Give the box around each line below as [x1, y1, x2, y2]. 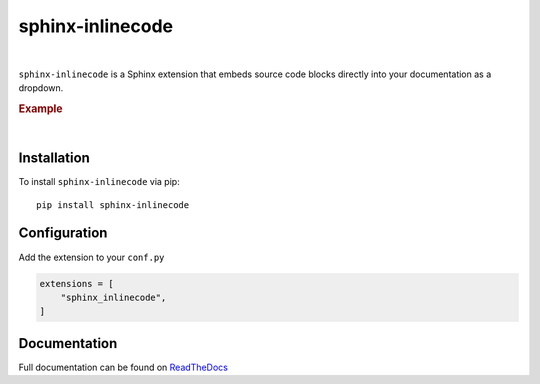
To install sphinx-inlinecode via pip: [18, 176, 180, 188]
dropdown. [18, 82, 64, 94]
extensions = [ [39, 278, 114, 289]
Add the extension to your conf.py [18, 251, 165, 263]
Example [18, 102, 64, 116]
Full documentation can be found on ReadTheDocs [18, 361, 229, 373]
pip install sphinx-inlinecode [36, 199, 190, 210]
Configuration [18, 225, 108, 242]
